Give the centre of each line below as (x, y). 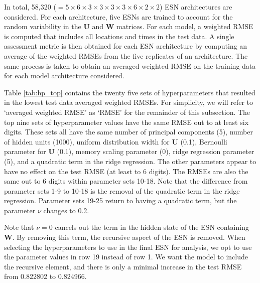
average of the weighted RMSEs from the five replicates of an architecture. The (126, 55)
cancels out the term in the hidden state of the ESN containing (152, 227)
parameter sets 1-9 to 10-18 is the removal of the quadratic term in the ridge (122, 190)
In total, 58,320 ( (30, 7)
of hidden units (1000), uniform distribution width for (87, 141)
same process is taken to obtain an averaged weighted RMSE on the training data (130, 65)
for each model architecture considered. (64, 76)
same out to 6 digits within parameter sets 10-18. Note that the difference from (126, 181)
